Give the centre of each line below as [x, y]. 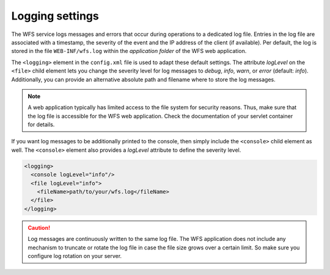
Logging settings [55, 16]
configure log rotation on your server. [75, 255]
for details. [41, 124]
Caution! [39, 227]
